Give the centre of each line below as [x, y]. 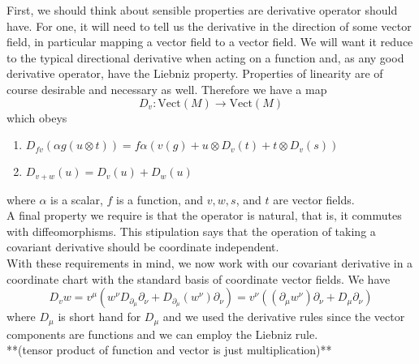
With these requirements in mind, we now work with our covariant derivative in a [210, 262]
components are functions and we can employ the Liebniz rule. [162, 334]
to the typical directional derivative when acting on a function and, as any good [205, 57]
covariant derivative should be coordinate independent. [143, 247]
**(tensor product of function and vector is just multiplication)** [169, 350]
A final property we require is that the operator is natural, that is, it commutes [204, 215]
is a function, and [160, 199]
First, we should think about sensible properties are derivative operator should [202, 10]
